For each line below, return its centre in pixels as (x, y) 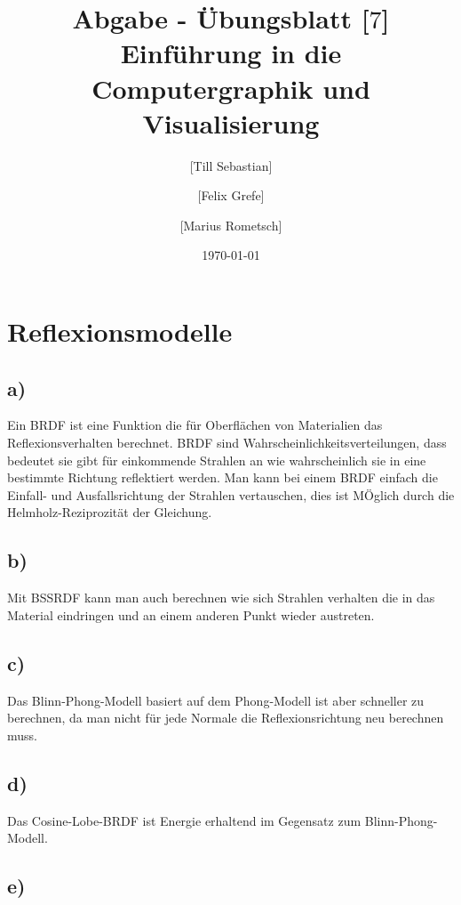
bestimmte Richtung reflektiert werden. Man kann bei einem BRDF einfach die (223, 477)
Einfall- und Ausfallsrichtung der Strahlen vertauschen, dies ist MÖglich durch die (231, 494)
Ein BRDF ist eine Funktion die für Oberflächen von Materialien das (195, 425)
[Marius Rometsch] (231, 225)
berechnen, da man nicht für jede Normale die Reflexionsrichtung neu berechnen (226, 718)
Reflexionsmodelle (120, 331)
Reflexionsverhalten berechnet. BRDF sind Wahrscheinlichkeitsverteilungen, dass (227, 443)
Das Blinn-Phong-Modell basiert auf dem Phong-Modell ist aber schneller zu (216, 700)
